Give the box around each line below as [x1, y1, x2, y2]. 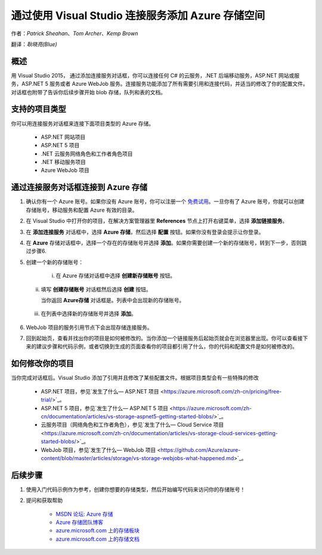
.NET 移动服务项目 [41, 159, 86, 166]
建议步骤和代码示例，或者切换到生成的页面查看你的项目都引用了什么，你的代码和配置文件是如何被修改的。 [36, 343, 298, 350]
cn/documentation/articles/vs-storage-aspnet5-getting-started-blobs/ [41, 413, 214, 420]
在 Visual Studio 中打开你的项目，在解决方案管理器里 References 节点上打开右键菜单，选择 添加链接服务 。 [26, 218, 288, 225]
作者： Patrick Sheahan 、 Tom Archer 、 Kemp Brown [11, 30, 138, 37]
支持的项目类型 [11, 104, 66, 114]
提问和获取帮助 [26, 497, 63, 504]
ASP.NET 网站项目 [41, 133, 86, 140]
